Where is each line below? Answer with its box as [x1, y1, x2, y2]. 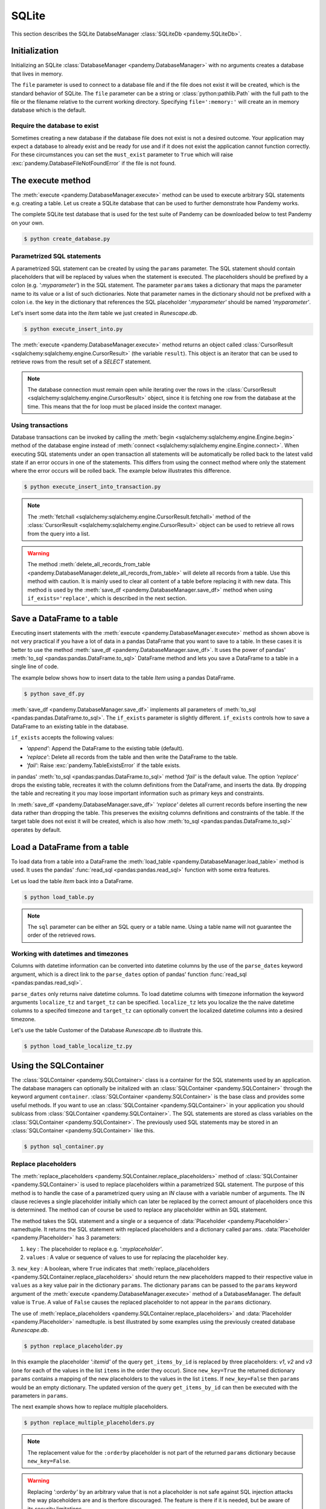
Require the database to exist [11, 121, 99, 130]
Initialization [11, 46, 59, 56]
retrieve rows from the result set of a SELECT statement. [11, 358, 152, 365]
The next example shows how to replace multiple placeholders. [11, 1403, 168, 1411]
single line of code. [11, 663, 59, 670]
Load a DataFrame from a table [11, 842, 129, 852]
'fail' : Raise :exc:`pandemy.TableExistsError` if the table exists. [26, 762, 181, 769]
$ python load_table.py [24, 893, 95, 901]
